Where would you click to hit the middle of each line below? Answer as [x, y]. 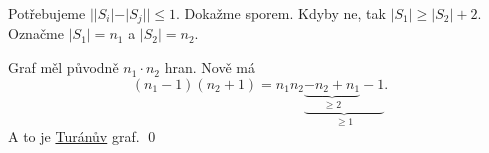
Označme [36, 33]
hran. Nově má [209, 67]
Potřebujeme [47, 13]
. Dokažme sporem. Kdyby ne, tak [281, 13]
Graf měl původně [63, 67]
